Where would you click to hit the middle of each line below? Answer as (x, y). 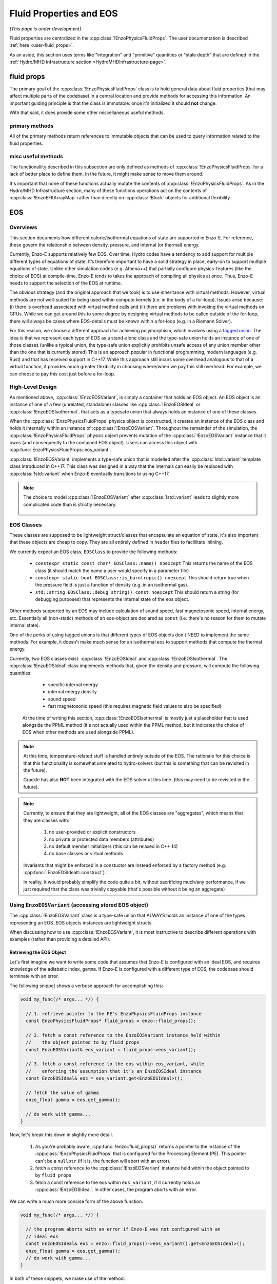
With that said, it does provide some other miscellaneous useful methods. (87, 112)
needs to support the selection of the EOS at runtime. (66, 283)
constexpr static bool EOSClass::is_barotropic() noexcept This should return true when (142, 577)
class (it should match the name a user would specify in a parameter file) (112, 571)
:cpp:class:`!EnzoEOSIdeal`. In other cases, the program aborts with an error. (116, 1189)
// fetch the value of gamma (63, 1092)
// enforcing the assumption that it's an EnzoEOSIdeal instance (114, 1071)
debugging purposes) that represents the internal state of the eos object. (112, 599)
